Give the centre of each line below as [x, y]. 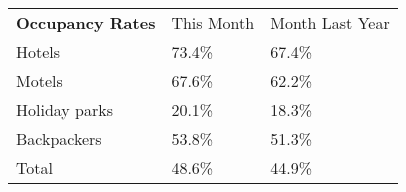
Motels [39, 80]
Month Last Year [330, 22]
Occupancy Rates [86, 22]
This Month [213, 22]
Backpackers [59, 138]
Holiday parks [65, 109]
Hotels [38, 51]
